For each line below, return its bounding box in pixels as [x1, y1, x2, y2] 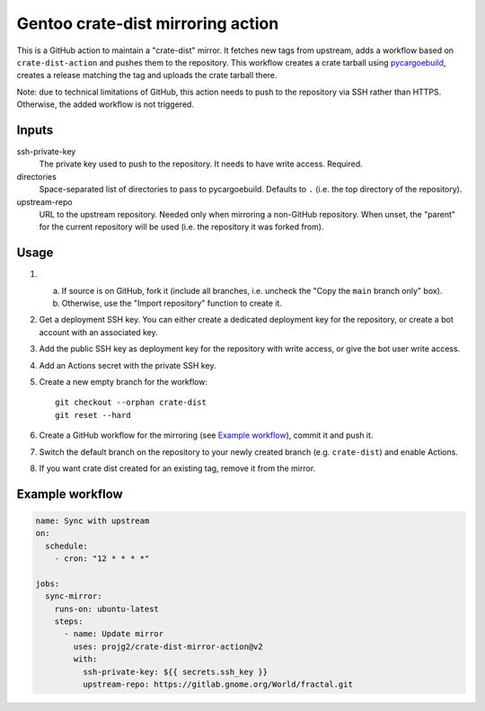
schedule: [45, 540, 89, 551]
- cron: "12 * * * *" [54, 554, 150, 564]
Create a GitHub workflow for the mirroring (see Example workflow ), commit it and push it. [39, 430, 374, 440]
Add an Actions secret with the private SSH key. [39, 360, 216, 370]
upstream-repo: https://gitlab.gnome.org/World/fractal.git [82, 680, 354, 689]
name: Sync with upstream [35, 515, 150, 526]
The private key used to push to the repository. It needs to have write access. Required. [39, 158, 363, 170]
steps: [54, 617, 84, 627]
